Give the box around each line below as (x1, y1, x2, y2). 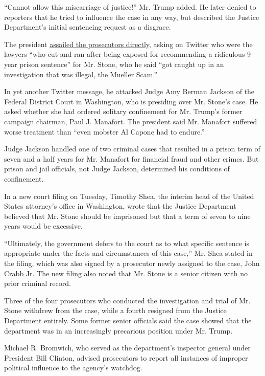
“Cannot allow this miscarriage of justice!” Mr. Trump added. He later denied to (4, 2, 256, 12)
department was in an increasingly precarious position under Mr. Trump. (4, 325, 233, 336)
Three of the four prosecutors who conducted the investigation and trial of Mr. (4, 295, 251, 305)
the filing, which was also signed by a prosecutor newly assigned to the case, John (4, 258, 260, 269)
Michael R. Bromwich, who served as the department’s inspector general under (4, 342, 251, 353)
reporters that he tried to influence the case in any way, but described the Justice (4, 11, 259, 22)
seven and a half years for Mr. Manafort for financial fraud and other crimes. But (4, 153, 259, 164)
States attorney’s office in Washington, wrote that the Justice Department (4, 201, 236, 211)
